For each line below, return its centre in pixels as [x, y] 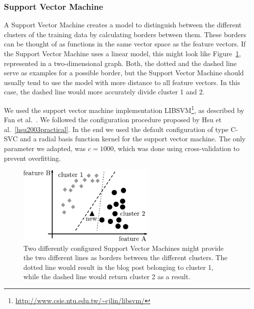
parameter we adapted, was [45, 148]
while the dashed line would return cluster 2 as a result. [107, 276]
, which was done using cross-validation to [177, 148]
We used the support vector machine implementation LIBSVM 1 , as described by [124, 109]
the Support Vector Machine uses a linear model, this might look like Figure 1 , [123, 53]
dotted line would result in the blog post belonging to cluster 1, [118, 267]
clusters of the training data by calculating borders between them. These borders [125, 34]
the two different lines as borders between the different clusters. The [126, 257]
